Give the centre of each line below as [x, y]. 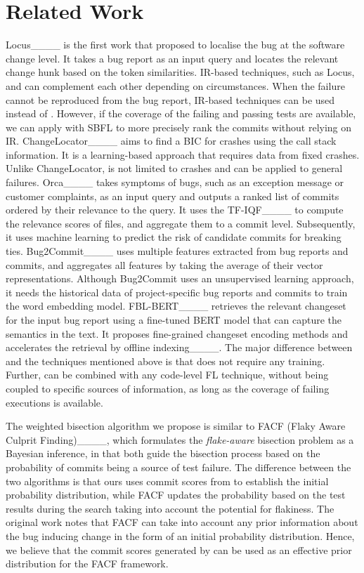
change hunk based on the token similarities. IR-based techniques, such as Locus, [180, 72]
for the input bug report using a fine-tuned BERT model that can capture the [174, 320]
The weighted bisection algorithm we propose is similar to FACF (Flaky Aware [176, 426]
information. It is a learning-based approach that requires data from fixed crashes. [183, 154]
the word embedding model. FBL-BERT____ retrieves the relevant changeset [176, 306]
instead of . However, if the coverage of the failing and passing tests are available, [181, 113]
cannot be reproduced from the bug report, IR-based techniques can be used [170, 99]
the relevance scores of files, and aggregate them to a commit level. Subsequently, [181, 223]
